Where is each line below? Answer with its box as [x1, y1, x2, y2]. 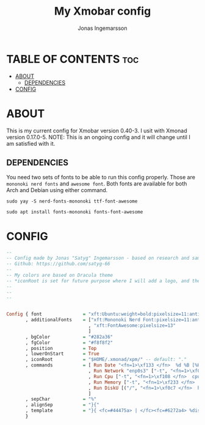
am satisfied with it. [6, 140, 56, 147]
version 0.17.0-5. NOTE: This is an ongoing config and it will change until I [6, 133, 190, 141]
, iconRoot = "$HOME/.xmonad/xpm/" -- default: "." [25, 357, 187, 363]
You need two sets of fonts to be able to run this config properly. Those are [6, 174, 195, 181]
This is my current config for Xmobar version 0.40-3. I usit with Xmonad [6, 127, 187, 134]
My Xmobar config [54, 4, 151, 18]
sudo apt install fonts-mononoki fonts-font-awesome [6, 209, 143, 215]
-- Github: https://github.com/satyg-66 [6, 261, 111, 267]
